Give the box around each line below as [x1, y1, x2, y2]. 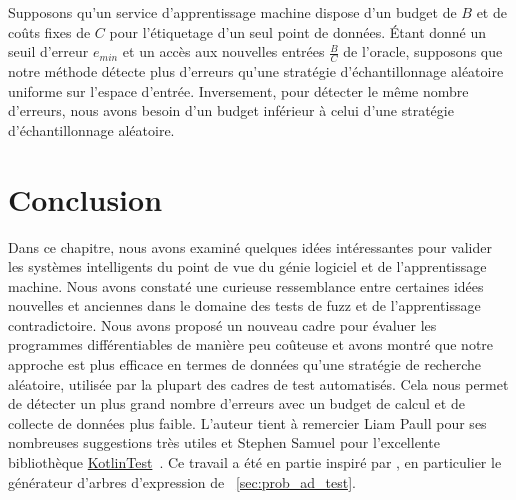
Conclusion [8, 178, 163, 219]
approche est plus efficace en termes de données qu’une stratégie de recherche [8, 354, 481, 375]
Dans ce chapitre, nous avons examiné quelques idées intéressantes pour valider [8, 236, 492, 257]
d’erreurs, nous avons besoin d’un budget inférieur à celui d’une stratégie [8, 100, 454, 121]
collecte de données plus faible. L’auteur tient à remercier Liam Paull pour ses [8, 412, 487, 433]
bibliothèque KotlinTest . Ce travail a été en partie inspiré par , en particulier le [8, 452, 502, 473]
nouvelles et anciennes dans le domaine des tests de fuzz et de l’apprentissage [8, 295, 481, 316]
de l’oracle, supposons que [343, 41, 503, 62]
